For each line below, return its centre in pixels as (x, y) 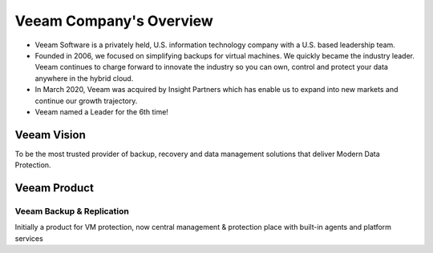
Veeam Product (54, 188)
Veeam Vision (50, 135)
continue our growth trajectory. (86, 101)
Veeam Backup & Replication (72, 211)
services (29, 238)
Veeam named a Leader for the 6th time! (101, 111)
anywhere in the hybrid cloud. (84, 78)
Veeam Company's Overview (114, 21)
